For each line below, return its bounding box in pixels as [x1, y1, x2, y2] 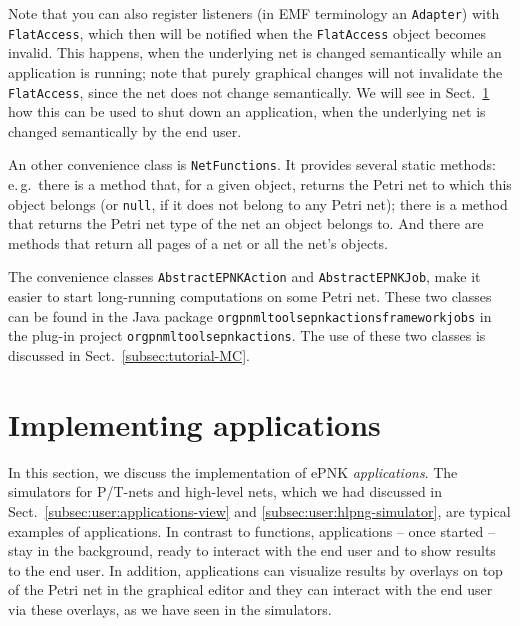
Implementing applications [8, 403, 381, 444]
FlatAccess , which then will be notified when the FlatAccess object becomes [8, 22, 487, 43]
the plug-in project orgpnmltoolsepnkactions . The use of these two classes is [8, 325, 486, 346]
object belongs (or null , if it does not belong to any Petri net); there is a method [8, 193, 508, 214]
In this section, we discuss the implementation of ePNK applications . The [8, 461, 458, 482]
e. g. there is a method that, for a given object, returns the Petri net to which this [8, 174, 512, 194]
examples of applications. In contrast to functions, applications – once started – [8, 520, 496, 541]
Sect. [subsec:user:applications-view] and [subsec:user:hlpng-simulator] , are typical [8, 500, 511, 521]
